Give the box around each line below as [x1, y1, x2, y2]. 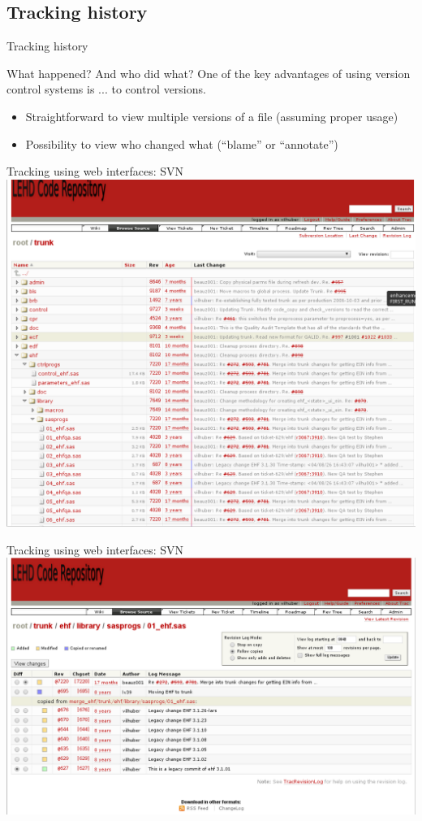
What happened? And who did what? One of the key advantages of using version [6, 64, 411, 81]
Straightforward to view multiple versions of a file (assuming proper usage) [25, 107, 398, 124]
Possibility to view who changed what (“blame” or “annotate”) [25, 135, 338, 152]
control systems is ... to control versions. [6, 80, 206, 98]
